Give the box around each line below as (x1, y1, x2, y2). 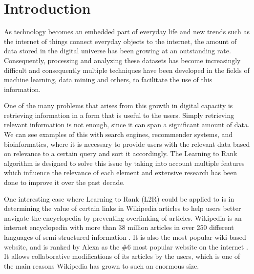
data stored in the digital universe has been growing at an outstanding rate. (4, 46, 231, 56)
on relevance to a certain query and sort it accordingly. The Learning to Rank (4, 148, 237, 159)
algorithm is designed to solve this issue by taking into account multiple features (4, 158, 245, 168)
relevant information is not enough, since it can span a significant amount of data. (4, 119, 250, 130)
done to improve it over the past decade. (4, 177, 125, 187)
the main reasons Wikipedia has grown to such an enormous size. (4, 260, 199, 271)
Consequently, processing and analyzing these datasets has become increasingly (4, 55, 241, 65)
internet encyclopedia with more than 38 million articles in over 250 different (4, 222, 234, 232)
